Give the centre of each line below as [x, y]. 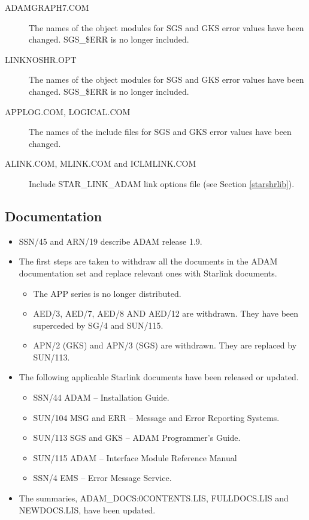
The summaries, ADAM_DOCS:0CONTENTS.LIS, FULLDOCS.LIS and [154, 498]
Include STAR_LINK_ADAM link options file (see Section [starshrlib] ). [162, 183]
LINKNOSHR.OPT [41, 59]
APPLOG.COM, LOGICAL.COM [68, 111]
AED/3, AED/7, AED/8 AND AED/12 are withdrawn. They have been [166, 313]
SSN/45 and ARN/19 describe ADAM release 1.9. [110, 241]
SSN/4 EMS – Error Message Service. [102, 478]
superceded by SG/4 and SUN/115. [98, 325]
